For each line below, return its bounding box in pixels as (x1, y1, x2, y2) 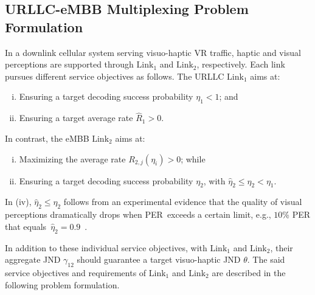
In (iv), (5, 195, 32, 208)
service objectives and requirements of (5, 266, 147, 279)
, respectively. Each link (196, 58, 285, 71)
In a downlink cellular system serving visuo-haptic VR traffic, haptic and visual (5, 46, 301, 58)
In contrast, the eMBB (5, 131, 89, 144)
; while (181, 152, 206, 165)
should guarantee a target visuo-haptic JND (77, 253, 241, 266)
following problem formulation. (5, 278, 120, 291)
